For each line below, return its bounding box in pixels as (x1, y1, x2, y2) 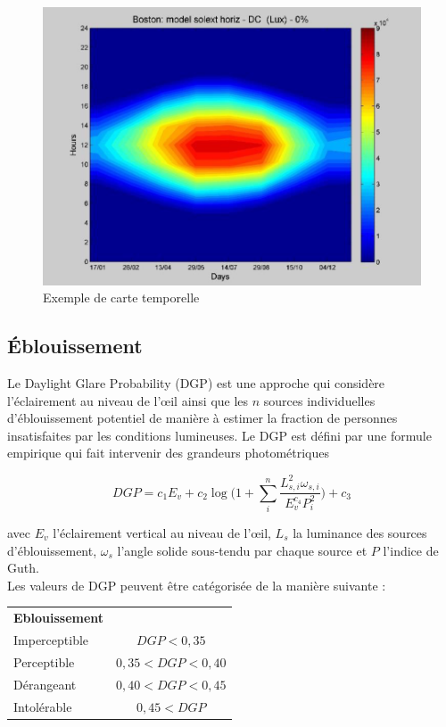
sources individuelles (263, 391, 376, 409)
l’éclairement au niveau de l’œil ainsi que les (7, 391, 249, 409)
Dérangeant (13, 674, 77, 693)
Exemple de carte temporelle (43, 288, 200, 307)
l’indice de (383, 541, 439, 559)
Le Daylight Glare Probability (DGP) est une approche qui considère (7, 374, 385, 392)
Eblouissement (13, 608, 104, 627)
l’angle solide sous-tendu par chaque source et (117, 541, 368, 559)
